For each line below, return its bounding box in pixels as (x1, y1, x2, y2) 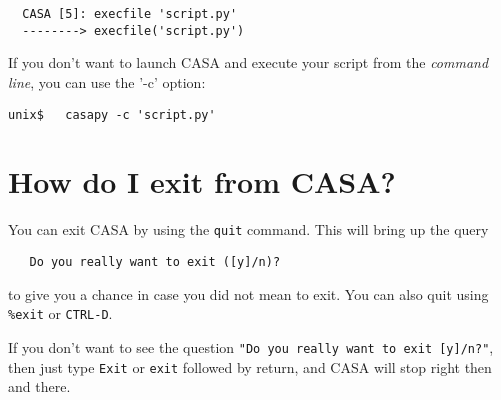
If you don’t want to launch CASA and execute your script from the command (8, 52, 489, 73)
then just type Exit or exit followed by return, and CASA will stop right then (8, 356, 492, 377)
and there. (8, 376, 71, 397)
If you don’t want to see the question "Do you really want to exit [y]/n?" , (8, 336, 494, 357)
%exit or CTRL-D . (8, 303, 113, 324)
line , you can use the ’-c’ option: (8, 71, 206, 92)
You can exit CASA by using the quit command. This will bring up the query (8, 219, 489, 240)
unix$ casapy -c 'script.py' (8, 107, 216, 122)
